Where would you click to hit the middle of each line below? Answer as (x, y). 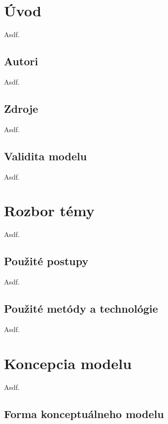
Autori (21, 61)
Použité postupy (46, 261)
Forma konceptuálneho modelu (84, 413)
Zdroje (21, 108)
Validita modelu (46, 156)
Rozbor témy (49, 211)
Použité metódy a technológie (81, 308)
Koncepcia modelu (68, 363)
